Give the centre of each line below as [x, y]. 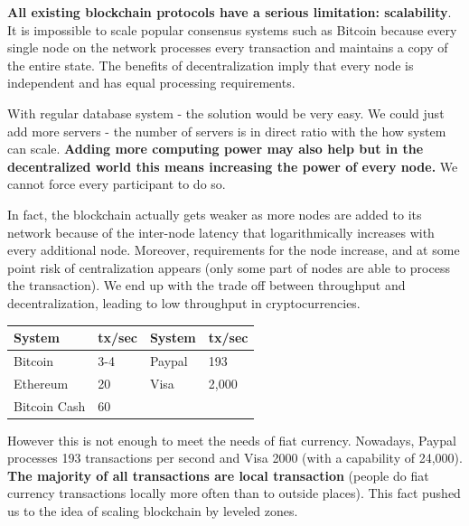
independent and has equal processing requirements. [151, 83]
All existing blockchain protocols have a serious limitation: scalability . [230, 12]
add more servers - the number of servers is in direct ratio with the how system [227, 131]
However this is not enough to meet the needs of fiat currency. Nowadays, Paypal [232, 440]
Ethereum [41, 383]
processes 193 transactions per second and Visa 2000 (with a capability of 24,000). [235, 458]
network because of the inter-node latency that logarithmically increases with [221, 232]
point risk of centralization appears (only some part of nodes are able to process [229, 267]
